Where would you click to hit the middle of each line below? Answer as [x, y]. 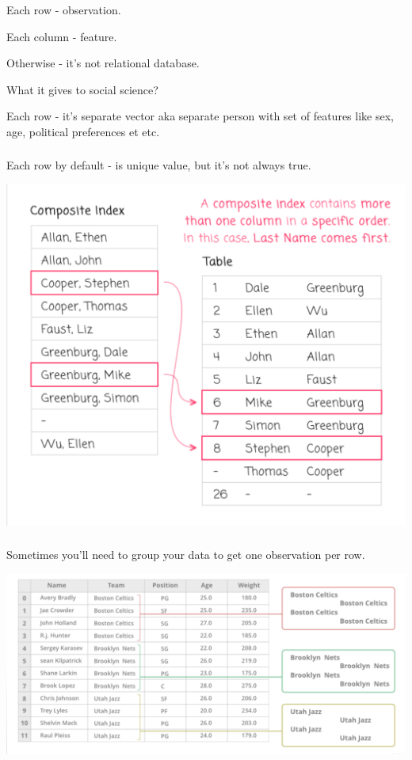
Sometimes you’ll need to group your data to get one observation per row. [186, 555]
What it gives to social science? [82, 89]
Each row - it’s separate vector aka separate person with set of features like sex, [200, 116]
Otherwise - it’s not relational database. [103, 63]
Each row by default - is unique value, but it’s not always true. [159, 165]
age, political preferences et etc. [83, 131]
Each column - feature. [62, 36]
